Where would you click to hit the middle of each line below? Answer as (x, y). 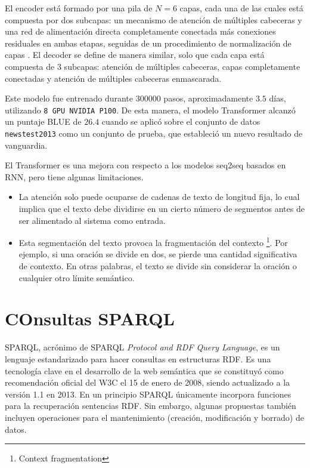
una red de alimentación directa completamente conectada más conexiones (140, 31)
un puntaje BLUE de (43, 121)
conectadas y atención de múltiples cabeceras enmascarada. (113, 78)
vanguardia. (26, 145)
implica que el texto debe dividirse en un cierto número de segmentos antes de (162, 209)
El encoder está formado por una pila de (79, 8)
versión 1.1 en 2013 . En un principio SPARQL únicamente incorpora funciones (148, 394)
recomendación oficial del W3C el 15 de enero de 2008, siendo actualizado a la (148, 382)
